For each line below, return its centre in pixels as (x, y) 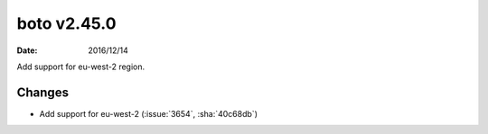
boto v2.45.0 (66, 23)
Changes (43, 92)
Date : (27, 50)
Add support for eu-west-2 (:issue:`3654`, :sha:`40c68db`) (148, 113)
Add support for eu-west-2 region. (81, 67)
